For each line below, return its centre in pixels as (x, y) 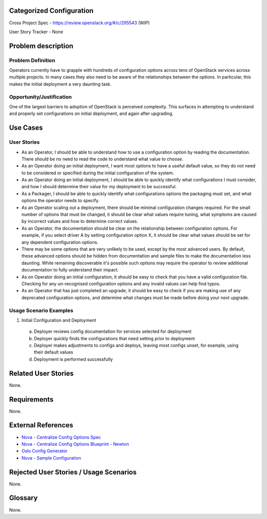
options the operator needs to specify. (61, 201)
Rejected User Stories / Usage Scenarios (73, 472)
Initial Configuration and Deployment (59, 320)
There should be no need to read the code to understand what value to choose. (102, 159)
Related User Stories (42, 373)
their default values (54, 352)
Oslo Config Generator (44, 451)
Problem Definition (32, 60)
